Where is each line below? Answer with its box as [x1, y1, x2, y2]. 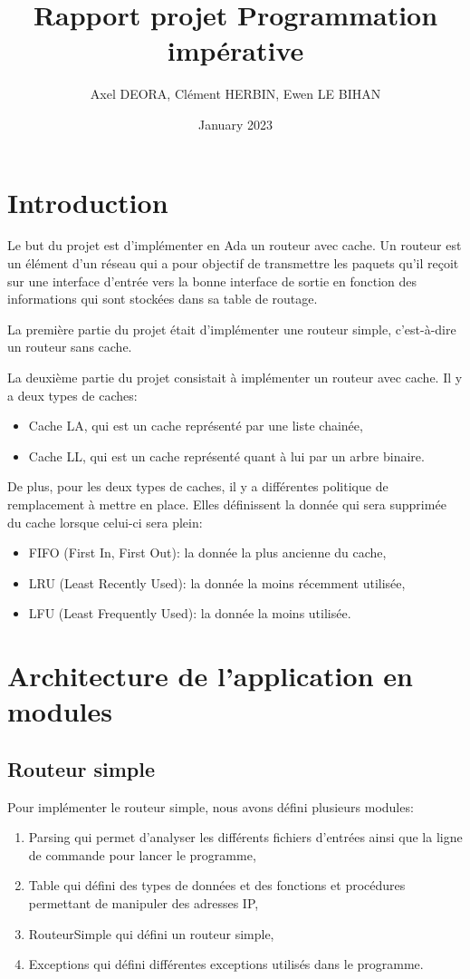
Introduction [7, 183, 168, 220]
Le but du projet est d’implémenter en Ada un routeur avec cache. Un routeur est [7, 236, 462, 255]
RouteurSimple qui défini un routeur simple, [28, 924, 274, 943]
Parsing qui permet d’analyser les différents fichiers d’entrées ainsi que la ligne [28, 828, 463, 847]
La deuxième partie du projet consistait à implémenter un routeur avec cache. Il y [7, 368, 463, 386]
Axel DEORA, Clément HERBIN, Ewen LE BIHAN [90, 84, 381, 103]
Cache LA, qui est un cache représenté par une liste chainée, [28, 416, 363, 435]
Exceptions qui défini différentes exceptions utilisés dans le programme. [28, 955, 424, 974]
